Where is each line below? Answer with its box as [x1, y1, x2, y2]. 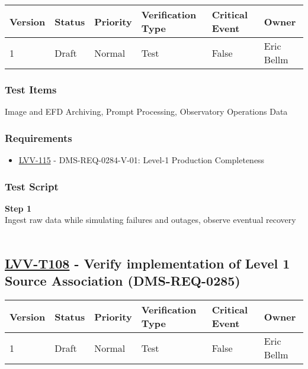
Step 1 [5, 202, 31, 214]
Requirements [5, 130, 72, 145]
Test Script [5, 179, 59, 193]
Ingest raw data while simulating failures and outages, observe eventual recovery [5, 213, 296, 226]
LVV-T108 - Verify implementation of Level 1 [5, 254, 290, 273]
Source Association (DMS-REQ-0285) [5, 271, 240, 290]
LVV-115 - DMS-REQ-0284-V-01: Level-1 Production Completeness [18, 154, 265, 166]
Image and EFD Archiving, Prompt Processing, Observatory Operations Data [5, 105, 288, 118]
